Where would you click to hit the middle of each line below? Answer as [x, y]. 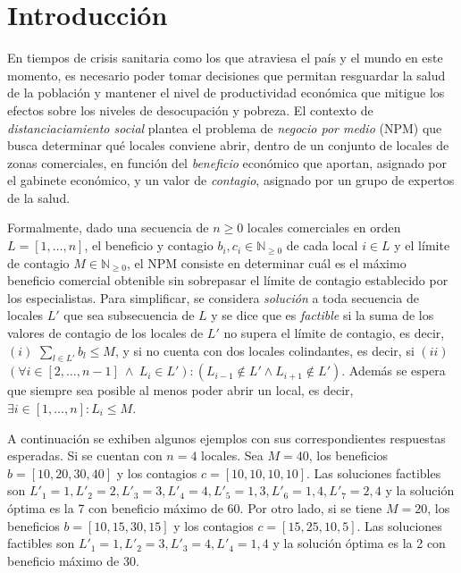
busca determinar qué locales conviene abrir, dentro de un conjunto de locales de [228, 145]
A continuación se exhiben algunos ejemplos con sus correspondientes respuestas [226, 438]
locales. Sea [232, 455]
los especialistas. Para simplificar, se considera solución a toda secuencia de [213, 297]
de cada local [322, 245]
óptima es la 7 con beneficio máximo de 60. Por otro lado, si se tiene [195, 507]
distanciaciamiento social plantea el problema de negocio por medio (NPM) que [225, 127]
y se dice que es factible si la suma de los [323, 315]
